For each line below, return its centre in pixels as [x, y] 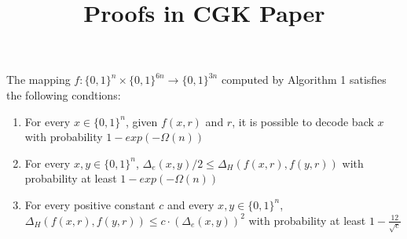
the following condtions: [64, 94]
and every [191, 204]
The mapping [38, 80]
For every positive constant [90, 204]
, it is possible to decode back [303, 121]
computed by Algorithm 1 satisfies [304, 80]
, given [141, 121]
